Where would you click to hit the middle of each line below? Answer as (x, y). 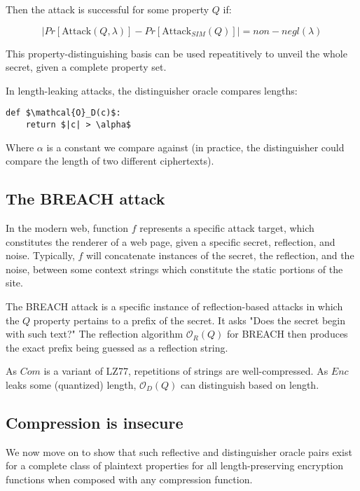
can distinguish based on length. (250, 385)
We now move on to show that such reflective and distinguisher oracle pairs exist (179, 451)
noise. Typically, (40, 255)
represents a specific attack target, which (227, 228)
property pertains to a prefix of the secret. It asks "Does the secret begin (189, 320)
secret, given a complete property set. (86, 67)
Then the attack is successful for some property (108, 9)
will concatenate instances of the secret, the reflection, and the (220, 255)
